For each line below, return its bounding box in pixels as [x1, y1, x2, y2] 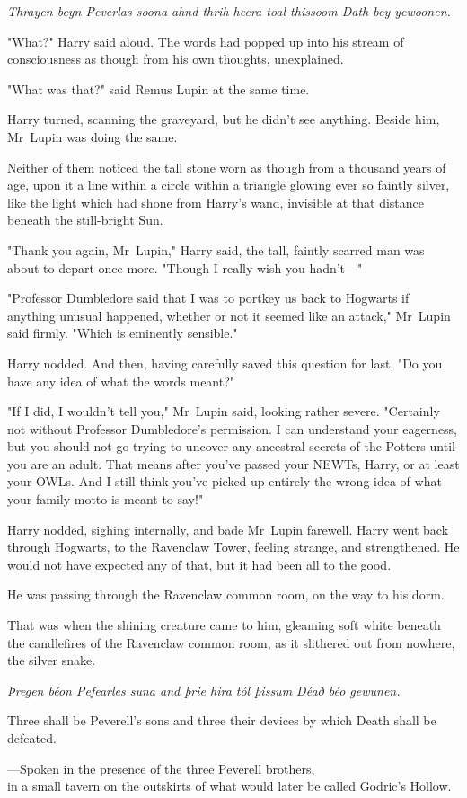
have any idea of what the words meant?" [7, 371, 235, 390]
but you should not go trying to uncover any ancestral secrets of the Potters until [7, 437, 455, 456]
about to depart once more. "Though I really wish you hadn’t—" [7, 258, 363, 277]
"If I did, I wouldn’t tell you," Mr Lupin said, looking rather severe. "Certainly [7, 402, 440, 421]
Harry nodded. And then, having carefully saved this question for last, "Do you [7, 353, 443, 372]
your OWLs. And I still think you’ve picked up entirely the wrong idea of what [7, 472, 442, 491]
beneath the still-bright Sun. [7, 210, 163, 229]
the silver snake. [7, 651, 96, 669]
